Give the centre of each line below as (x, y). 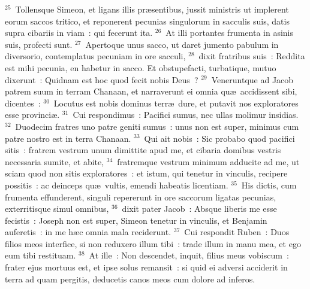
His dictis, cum (269, 185)
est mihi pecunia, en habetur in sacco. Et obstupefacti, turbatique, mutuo (141, 67)
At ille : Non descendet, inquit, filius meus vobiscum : (189, 255)
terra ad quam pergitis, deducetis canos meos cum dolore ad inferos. (130, 279)
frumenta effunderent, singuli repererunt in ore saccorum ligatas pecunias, (141, 197)
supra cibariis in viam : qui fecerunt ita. (79, 33)
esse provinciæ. (32, 115)
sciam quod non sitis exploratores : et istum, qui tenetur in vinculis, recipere (146, 173)
